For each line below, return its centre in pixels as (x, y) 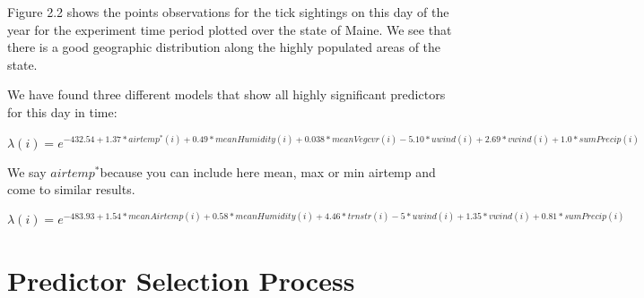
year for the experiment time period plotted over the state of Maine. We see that (230, 29)
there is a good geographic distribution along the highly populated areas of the (224, 47)
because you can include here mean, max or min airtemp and (268, 171)
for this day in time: (62, 111)
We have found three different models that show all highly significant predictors (226, 94)
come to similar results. (71, 189)
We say (27, 171)
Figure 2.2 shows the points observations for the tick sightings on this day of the (228, 12)
